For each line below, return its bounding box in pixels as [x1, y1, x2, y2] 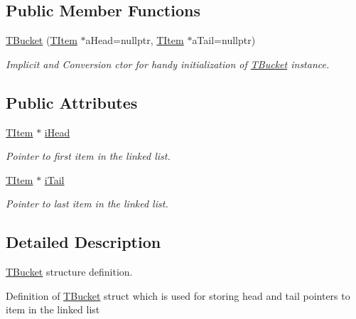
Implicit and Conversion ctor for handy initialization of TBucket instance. [6, 56, 330, 71]
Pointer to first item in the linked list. [6, 148, 171, 163]
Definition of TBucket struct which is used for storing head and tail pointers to [6, 288, 350, 303]
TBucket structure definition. [6, 264, 133, 279]
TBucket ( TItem [6, 33, 77, 48]
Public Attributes [6, 91, 138, 113]
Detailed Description [6, 231, 161, 253]
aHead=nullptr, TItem [85, 33, 184, 48]
